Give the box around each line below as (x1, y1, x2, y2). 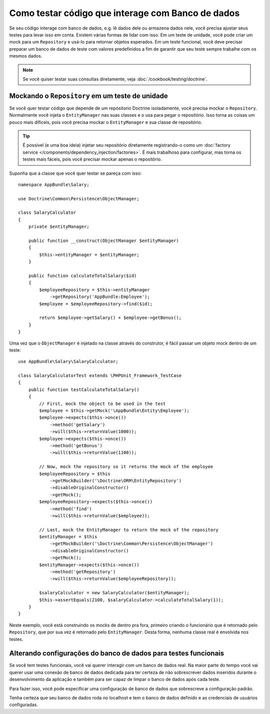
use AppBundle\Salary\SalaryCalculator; (18, 359, 118, 365)
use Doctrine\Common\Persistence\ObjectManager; (18, 196, 139, 201)
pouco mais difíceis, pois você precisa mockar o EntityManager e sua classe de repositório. (9, 119, 202, 125)
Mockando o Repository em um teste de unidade (9, 92, 168, 100)
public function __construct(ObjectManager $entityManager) (28, 238, 179, 244)
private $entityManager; (28, 224, 89, 230)
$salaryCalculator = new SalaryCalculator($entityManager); (39, 590, 189, 596)
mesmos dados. (9, 53, 42, 59)
